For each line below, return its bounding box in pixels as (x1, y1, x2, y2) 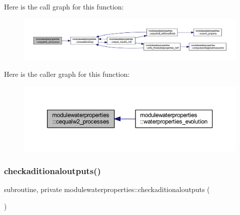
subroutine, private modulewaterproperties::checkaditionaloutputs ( (4, 184, 210, 195)
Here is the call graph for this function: (4, 1, 124, 11)
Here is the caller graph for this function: (4, 69, 130, 79)
